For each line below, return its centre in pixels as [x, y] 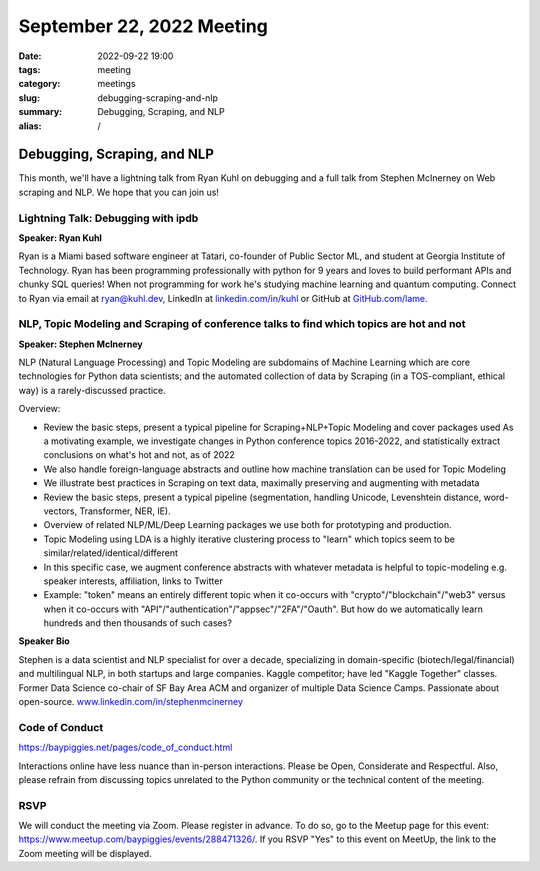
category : [39, 84]
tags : [29, 69]
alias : [30, 126]
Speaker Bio [44, 641]
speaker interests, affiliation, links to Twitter [133, 581]
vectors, [60, 511]
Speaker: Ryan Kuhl [60, 237]
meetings [116, 84]
